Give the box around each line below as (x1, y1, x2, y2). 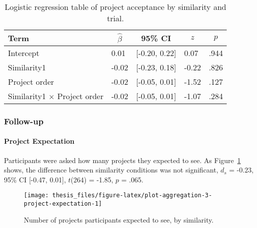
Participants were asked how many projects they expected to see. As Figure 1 (4, 155, 241, 165)
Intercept (8, 47, 40, 58)
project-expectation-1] (24, 200, 102, 208)
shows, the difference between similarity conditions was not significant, (4, 165, 218, 175)
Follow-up (4, 114, 44, 127)
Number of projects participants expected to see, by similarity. (24, 214, 214, 225)
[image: (24, 192, 49, 199)
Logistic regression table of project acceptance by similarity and (4, 1, 226, 12)
